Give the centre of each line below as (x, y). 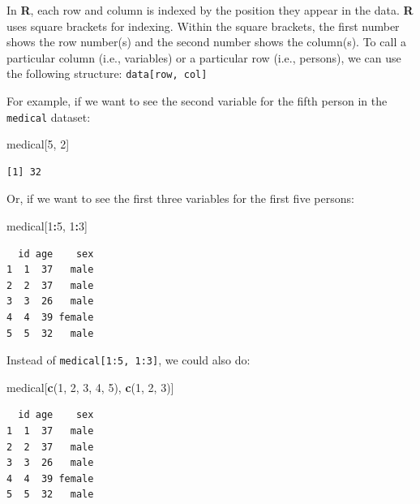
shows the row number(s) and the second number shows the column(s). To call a (206, 42)
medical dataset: (49, 116)
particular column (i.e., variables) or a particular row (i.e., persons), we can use (204, 57)
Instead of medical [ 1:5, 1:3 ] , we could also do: (129, 360)
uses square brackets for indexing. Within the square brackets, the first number (203, 26)
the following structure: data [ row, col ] (107, 73)
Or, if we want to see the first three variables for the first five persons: (180, 198)
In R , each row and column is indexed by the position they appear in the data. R (210, 10)
